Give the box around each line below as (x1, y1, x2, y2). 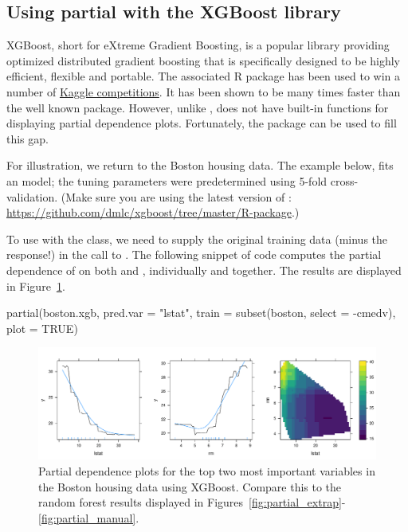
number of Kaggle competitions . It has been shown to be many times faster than (6, 83, 401, 100)
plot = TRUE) (6, 319, 78, 336)
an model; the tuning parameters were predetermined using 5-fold (6, 172, 328, 189)
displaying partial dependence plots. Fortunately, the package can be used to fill (6, 115, 397, 131)
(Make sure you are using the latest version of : (61, 188, 292, 205)
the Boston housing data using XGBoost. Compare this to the (38, 478, 342, 495)
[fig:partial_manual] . (38, 509, 139, 526)
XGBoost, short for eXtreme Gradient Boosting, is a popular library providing (6, 37, 390, 53)
